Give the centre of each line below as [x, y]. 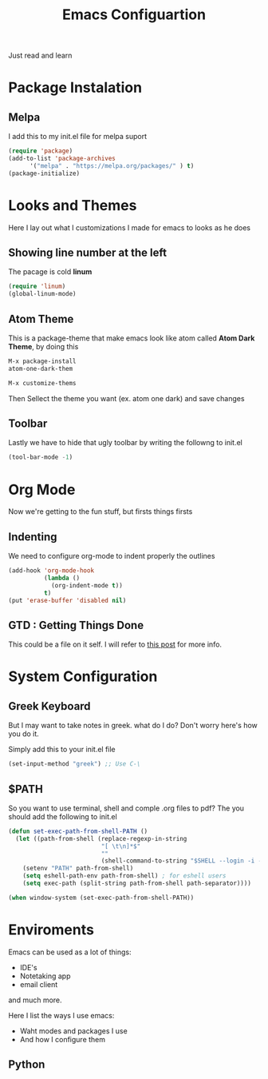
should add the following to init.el [63, 816]
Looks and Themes [73, 205]
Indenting [33, 537]
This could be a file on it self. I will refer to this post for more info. [115, 644]
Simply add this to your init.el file [62, 750]
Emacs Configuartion [134, 15]
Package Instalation [75, 88]
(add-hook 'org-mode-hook [51, 571]
